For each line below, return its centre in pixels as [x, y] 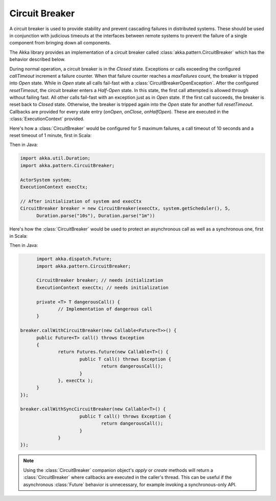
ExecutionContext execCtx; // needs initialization [102, 287]
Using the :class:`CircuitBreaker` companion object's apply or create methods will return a [118, 470]
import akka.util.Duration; [55, 158]
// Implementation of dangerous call [105, 309]
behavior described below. [38, 59]
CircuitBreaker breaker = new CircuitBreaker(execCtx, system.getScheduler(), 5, [125, 209]
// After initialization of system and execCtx [81, 201]
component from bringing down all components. [60, 43]
